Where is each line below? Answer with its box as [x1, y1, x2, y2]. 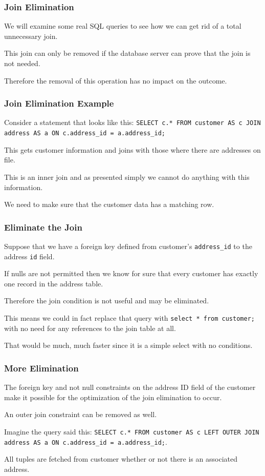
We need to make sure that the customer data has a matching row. [4, 199, 214, 210]
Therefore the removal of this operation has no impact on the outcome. [4, 75, 227, 86]
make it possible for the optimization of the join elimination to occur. [4, 391, 222, 402]
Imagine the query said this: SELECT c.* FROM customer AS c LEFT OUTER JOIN [4, 426, 259, 437]
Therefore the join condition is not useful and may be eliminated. [4, 295, 209, 306]
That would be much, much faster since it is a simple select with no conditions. [4, 340, 253, 350]
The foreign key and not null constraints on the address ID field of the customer [4, 382, 256, 392]
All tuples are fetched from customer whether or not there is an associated [4, 453, 237, 464]
